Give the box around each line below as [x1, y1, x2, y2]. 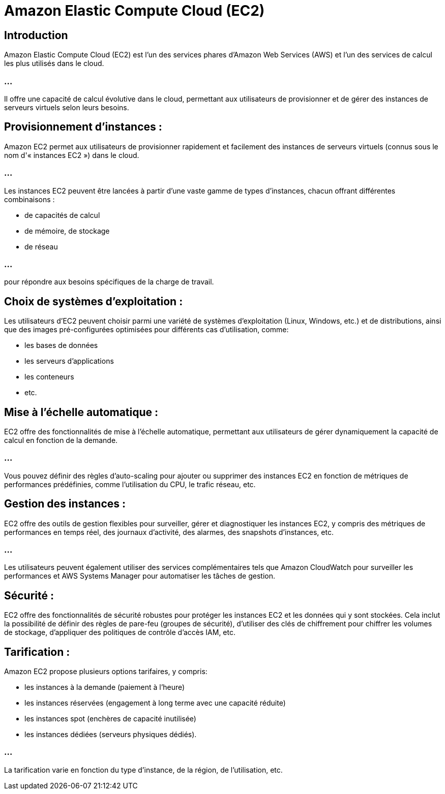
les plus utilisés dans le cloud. [4, 59, 104, 68]
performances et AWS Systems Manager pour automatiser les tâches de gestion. [4, 571, 275, 581]
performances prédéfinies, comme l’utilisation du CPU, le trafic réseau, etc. [4, 480, 256, 489]
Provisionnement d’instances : [4, 120, 162, 134]
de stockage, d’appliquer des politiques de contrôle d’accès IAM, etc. [4, 628, 236, 637]
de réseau [24, 242, 58, 251]
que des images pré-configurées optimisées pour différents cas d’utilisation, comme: [4, 325, 289, 334]
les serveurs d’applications [24, 357, 114, 366]
